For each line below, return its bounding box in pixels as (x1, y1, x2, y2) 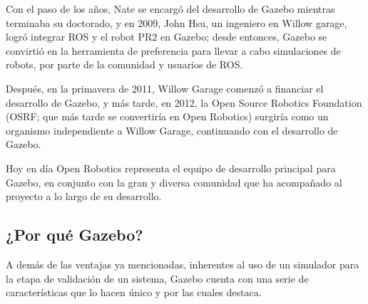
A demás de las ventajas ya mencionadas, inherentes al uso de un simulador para (6, 256, 359, 271)
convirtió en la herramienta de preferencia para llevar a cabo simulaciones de (6, 43, 341, 58)
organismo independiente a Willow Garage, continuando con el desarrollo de (6, 122, 338, 137)
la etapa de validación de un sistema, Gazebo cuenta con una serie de (6, 271, 309, 285)
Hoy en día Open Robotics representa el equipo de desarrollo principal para (6, 160, 336, 175)
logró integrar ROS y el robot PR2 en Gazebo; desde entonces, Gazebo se (6, 29, 327, 44)
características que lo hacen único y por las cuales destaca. (6, 285, 262, 300)
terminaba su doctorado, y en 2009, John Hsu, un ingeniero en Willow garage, (6, 15, 347, 30)
